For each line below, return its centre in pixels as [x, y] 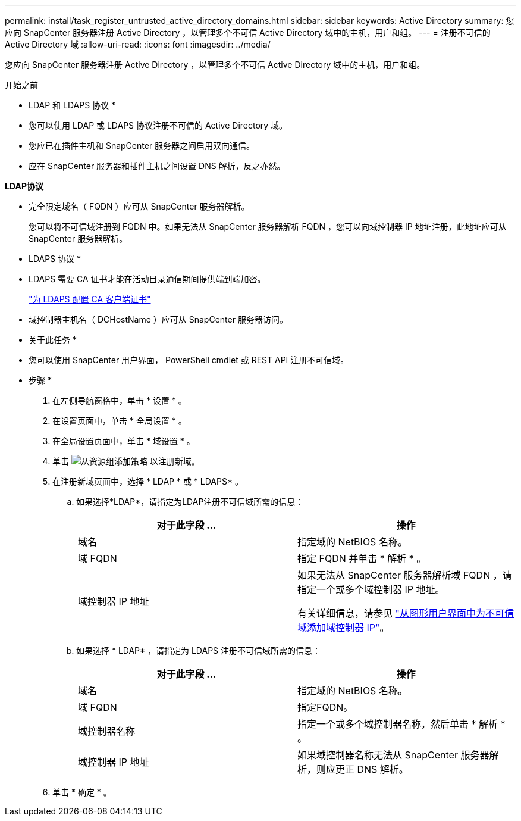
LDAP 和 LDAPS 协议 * [72, 105]
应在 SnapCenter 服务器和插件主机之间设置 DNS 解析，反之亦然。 [157, 166]
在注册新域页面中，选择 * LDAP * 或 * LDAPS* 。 [148, 481]
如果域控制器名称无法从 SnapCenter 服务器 [393, 755]
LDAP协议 [24, 186]
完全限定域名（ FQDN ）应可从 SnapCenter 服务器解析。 [139, 206]
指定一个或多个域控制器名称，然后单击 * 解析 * [401, 724]
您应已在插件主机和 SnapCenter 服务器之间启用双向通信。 [142, 146]
